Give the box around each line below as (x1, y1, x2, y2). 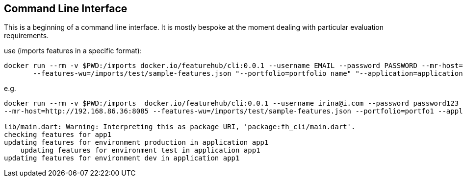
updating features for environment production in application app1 (4, 138, 269, 147)
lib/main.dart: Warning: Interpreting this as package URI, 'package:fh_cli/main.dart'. (4, 123, 356, 131)
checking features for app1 (4, 131, 112, 139)
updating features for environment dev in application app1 (4, 154, 240, 162)
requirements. (4, 31, 49, 40)
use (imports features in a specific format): (4, 46, 142, 55)
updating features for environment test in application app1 (20, 146, 260, 155)
